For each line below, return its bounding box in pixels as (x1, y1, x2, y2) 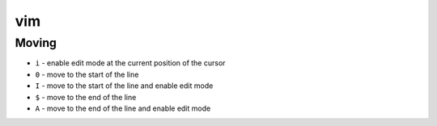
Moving (15, 36, 57, 50)
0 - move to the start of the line (35, 69, 139, 79)
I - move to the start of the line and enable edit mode (35, 81, 214, 90)
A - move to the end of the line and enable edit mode (35, 103, 211, 113)
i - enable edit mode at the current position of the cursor (35, 58, 226, 68)
